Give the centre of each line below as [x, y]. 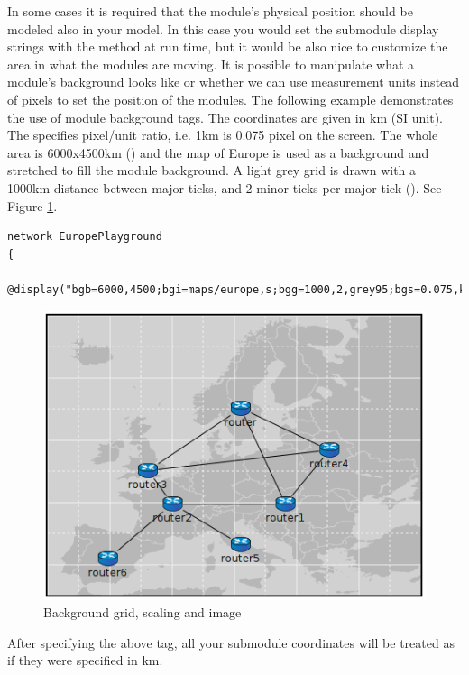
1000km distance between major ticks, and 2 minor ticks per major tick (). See [225, 187]
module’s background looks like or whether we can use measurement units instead [234, 82]
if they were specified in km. [85, 660]
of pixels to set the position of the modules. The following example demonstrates [230, 99]
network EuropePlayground [85, 237]
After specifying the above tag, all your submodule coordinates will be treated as [231, 642]
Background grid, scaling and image [143, 612]
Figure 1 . [32, 205]
